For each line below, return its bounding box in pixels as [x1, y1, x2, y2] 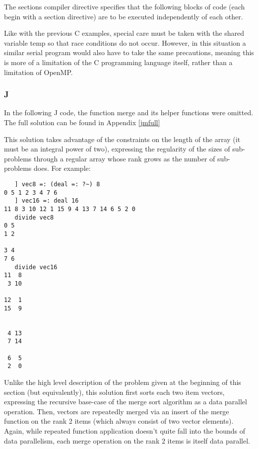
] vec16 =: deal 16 [14, 197, 79, 205]
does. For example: [34, 163, 91, 173]
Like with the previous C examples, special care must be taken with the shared [4, 28, 245, 38]
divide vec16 [14, 263, 58, 271]
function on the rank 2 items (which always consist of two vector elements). [4, 416, 234, 426]
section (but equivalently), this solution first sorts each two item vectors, [4, 386, 225, 397]
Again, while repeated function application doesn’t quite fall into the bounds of [4, 426, 245, 436]
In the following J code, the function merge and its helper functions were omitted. [4, 107, 254, 118]
